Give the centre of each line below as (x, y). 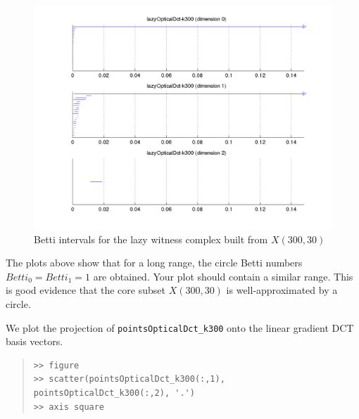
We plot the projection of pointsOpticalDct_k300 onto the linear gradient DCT (180, 327)
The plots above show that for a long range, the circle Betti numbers (154, 263)
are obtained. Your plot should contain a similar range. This (223, 276)
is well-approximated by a (282, 290)
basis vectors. (34, 341)
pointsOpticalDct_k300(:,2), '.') (114, 393)
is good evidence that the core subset (86, 290)
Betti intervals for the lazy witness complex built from (151, 239)
